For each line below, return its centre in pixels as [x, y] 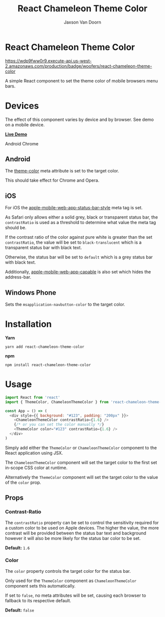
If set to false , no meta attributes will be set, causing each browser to [76, 595]
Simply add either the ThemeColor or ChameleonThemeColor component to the [81, 448]
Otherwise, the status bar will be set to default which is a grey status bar [79, 257]
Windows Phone [31, 293]
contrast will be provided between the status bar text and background [76, 533]
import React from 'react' [33, 397]
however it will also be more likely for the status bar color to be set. [73, 538]
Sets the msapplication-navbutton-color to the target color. [65, 305]
